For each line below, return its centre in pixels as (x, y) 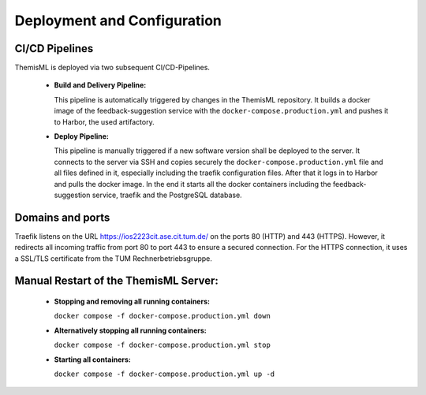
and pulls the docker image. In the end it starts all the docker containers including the (192, 184)
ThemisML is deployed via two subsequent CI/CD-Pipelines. (112, 68)
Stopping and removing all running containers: (132, 302)
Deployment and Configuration (118, 20)
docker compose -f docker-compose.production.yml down (163, 316)
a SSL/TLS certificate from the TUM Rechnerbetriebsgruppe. (114, 258)
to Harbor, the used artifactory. (104, 121)
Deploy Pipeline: (82, 136)
